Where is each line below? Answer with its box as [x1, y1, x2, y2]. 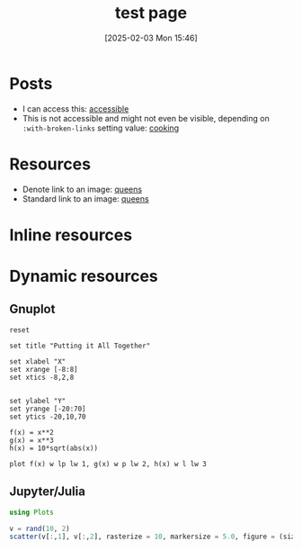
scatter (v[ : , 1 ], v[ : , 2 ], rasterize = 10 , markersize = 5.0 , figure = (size [9, 532, 299, 542]
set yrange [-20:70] [9, 404, 87, 413]
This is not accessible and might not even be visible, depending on [22, 113, 270, 123]
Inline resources [9, 224, 133, 245]
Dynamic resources [9, 266, 159, 286]
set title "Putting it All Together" [9, 341, 151, 350]
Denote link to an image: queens [22, 184, 142, 194]
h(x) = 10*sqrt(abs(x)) [9, 444, 99, 453]
